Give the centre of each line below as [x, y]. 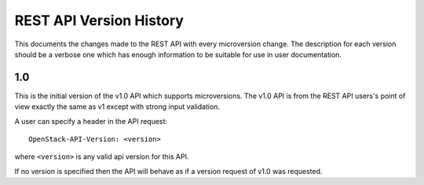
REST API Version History [99, 20]
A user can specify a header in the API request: [91, 121]
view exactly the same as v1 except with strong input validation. [117, 107]
